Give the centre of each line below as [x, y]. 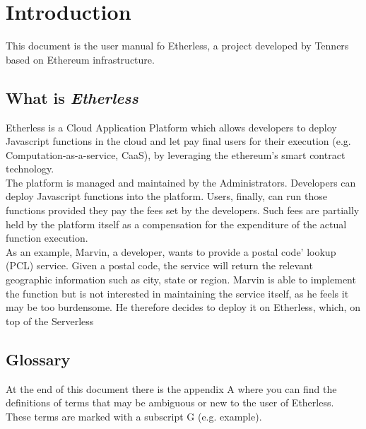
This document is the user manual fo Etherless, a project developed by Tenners [177, 46]
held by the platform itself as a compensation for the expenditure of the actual [176, 224]
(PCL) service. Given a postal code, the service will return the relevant [159, 265]
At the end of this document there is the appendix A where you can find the [171, 388]
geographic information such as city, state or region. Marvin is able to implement [181, 280]
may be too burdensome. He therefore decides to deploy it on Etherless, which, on [183, 307]
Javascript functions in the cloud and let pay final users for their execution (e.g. [178, 141]
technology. [30, 169]
